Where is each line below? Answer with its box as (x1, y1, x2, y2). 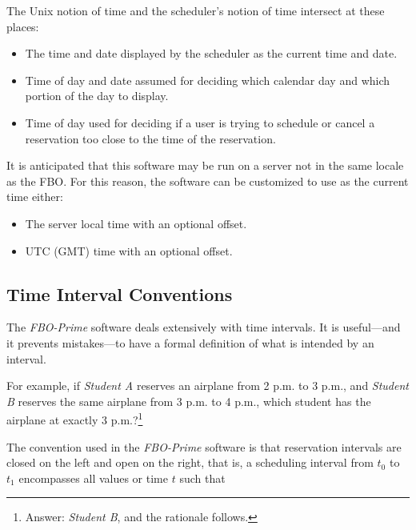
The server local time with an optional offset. (25, 215, 247, 231)
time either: (6, 188, 63, 205)
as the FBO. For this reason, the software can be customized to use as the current (6, 172, 409, 189)
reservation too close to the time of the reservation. (25, 130, 276, 147)
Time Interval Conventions (6, 281, 233, 306)
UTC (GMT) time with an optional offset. (25, 242, 233, 259)
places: (6, 18, 39, 34)
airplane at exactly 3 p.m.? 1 (6, 409, 143, 428)
